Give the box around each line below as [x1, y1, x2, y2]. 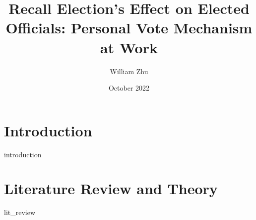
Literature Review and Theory [4, 178, 218, 199]
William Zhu [110, 66, 148, 76]
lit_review [4, 207, 36, 218]
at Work [100, 37, 158, 57]
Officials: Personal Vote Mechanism [5, 17, 253, 38]
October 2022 [108, 83, 150, 93]
